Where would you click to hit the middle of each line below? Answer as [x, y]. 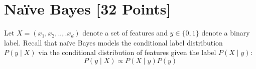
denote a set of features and [125, 33]
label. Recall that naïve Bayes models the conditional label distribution [113, 42]
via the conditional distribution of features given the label [127, 52]
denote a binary [226, 33]
